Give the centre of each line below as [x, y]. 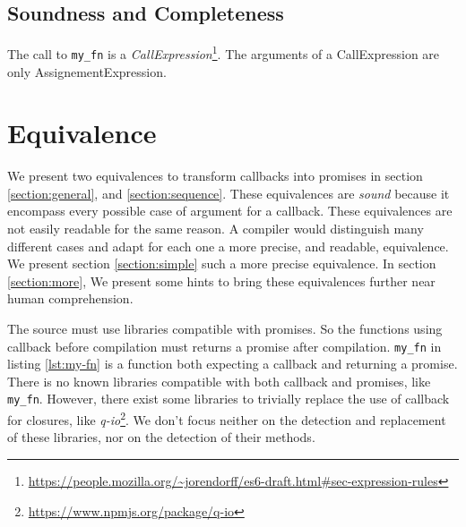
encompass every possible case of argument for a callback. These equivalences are [230, 211]
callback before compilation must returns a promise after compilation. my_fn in [224, 346]
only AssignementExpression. [87, 71]
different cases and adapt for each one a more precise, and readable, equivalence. [228, 246]
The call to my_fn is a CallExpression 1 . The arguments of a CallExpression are [224, 52]
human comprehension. [70, 298]
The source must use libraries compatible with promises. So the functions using [225, 328]
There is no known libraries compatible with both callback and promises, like [219, 381]
